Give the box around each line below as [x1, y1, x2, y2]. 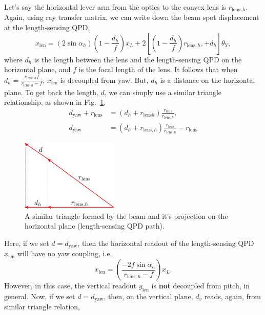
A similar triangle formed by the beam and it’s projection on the [25, 210, 228, 221]
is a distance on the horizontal [160, 74, 255, 85]
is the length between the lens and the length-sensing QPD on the [34, 54, 242, 64]
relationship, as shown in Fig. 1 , [4, 97, 106, 107]
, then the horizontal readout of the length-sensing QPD [77, 238, 254, 248]
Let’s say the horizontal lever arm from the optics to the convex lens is [4, 2, 227, 12]
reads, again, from [204, 290, 261, 301]
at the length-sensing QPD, [4, 22, 90, 33]
